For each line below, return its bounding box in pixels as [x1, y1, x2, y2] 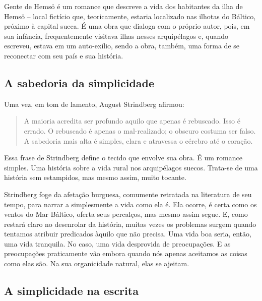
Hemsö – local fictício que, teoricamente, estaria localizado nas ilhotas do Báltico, [4, 11, 256, 21]
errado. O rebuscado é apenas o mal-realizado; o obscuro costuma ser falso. [24, 125, 256, 136]
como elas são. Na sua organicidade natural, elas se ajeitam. [4, 258, 189, 269]
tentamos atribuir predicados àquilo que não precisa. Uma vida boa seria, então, [4, 228, 251, 239]
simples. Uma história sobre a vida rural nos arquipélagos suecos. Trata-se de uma [4, 162, 258, 172]
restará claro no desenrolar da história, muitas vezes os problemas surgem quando [4, 218, 256, 229]
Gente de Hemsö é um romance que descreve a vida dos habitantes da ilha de [4, 1, 243, 11]
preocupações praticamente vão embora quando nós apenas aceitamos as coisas [4, 248, 247, 259]
